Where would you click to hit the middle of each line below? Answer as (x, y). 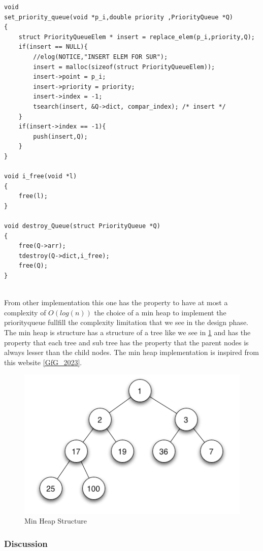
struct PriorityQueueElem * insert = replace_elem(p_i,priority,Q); (137, 37)
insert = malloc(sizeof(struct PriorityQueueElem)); (124, 67)
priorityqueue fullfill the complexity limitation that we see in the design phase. (126, 322)
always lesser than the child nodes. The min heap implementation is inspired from (131, 352)
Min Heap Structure (56, 521)
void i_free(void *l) (41, 176)
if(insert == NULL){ (53, 47)
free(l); (33, 196)
